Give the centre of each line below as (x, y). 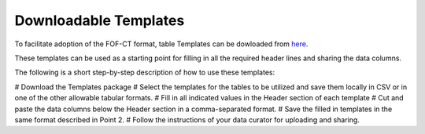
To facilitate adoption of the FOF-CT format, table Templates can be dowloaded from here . (161, 44)
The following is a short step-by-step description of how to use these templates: (145, 72)
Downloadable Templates (100, 20)
